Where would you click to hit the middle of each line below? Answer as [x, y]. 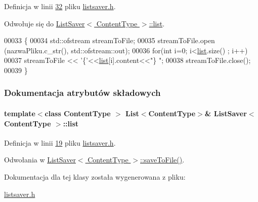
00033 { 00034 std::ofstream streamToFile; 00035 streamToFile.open [110, 40]
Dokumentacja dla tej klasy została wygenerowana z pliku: [95, 176]
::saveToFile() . [162, 160]
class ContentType [78, 113]
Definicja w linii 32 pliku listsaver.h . [60, 6]
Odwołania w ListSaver [40, 160]
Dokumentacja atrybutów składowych [82, 93]
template [20, 113]
